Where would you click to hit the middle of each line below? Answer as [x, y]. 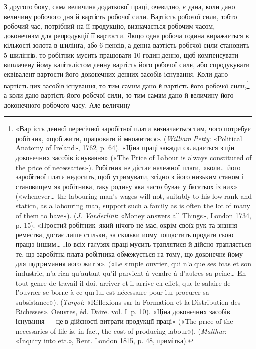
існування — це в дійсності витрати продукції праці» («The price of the [124, 321]
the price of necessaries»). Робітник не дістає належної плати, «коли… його [128, 167]
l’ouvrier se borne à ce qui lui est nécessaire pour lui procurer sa [112, 292]
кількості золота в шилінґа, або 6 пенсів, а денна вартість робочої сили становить [127, 45]
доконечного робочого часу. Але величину [67, 104]
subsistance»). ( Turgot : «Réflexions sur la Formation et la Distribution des [128, 302]
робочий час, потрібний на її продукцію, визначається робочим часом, [110, 26]
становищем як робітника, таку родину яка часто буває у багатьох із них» [127, 186]
